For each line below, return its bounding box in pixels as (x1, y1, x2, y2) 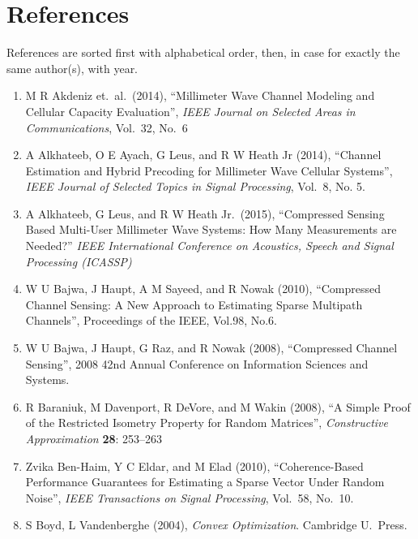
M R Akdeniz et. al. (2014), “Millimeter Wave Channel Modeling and (25, 87, 375, 104)
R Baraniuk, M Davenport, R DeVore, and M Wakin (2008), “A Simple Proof (25, 398, 411, 415)
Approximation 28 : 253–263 (25, 430, 163, 446)
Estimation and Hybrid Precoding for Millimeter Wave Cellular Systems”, (25, 162, 393, 179)
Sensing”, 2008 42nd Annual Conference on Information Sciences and (25, 355, 369, 372)
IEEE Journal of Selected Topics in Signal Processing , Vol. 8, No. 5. (25, 178, 365, 195)
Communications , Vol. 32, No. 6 (25, 119, 188, 136)
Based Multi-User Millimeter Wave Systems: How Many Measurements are (25, 221, 397, 238)
